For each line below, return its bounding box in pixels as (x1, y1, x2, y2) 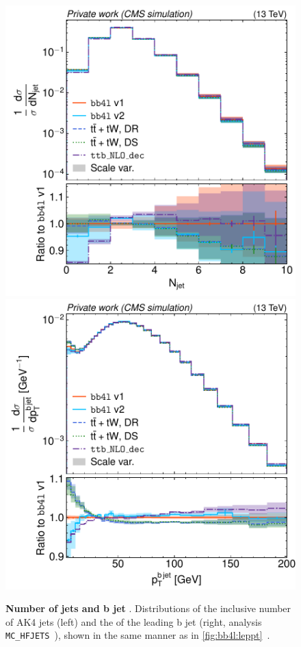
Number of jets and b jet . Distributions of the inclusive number (5, 601, 291, 616)
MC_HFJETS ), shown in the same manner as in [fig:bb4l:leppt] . (5, 628, 270, 642)
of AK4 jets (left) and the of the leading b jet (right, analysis (5, 614, 262, 629)
